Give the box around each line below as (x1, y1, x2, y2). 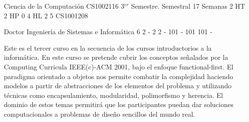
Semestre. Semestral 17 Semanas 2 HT (131, 1, 245, 11)
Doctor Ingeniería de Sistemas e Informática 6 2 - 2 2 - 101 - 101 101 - (4, 27, 213, 37)
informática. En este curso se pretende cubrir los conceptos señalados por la (4, 52, 228, 62)
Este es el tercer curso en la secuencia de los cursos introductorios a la (4, 42, 212, 53)
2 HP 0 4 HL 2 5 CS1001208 (4, 10, 88, 20)
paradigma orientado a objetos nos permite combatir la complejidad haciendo (4, 71, 233, 81)
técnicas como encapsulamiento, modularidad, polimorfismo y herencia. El (4, 90, 223, 100)
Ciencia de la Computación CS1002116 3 (4, 1, 124, 11)
